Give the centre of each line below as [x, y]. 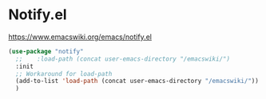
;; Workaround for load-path [64, 73]
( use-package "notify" [46, 51]
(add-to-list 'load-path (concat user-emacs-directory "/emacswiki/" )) [137, 81]
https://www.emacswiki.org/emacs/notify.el [80, 37]
